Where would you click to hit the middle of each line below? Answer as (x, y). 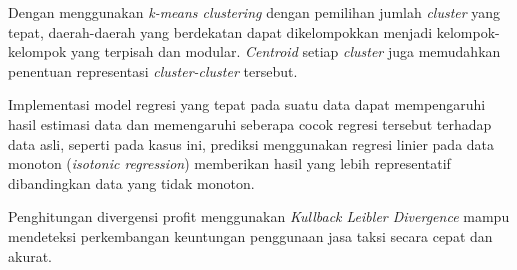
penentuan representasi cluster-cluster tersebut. (153, 70)
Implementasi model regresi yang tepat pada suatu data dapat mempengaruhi (247, 104)
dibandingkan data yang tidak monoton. (131, 182)
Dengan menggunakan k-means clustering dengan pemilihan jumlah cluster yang (254, 12)
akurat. (30, 255)
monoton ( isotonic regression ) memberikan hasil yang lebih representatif (229, 163)
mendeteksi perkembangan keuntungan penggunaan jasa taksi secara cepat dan (250, 235)
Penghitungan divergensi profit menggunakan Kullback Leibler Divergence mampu (259, 216)
